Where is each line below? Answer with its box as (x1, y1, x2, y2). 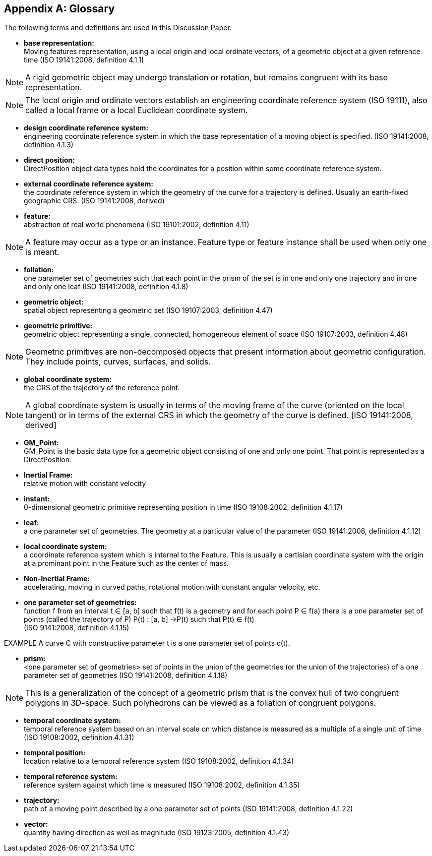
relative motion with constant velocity (24, 479, 146, 488)
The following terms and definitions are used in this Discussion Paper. (4, 23, 232, 32)
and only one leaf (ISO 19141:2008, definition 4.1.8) (24, 282, 188, 291)
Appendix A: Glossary (4, 2, 115, 15)
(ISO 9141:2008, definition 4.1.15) (24, 623, 129, 632)
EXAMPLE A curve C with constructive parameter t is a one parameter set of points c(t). (4, 639, 290, 648)
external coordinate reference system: (24, 180, 153, 188)
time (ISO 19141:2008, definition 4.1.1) (24, 56, 144, 64)
